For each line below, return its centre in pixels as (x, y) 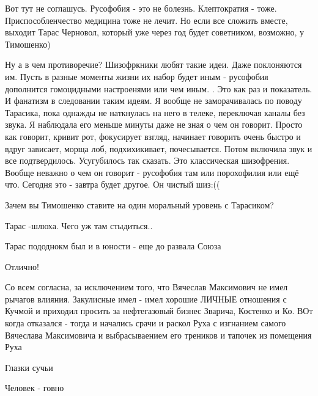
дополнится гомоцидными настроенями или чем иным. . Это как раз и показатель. (159, 88)
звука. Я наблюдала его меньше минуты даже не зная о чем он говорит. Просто (154, 124)
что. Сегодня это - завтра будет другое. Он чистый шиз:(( (113, 184)
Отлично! (22, 266)
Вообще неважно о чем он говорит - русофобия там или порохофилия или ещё (152, 172)
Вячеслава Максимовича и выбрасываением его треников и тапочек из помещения (158, 335)
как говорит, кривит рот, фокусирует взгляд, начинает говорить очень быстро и (153, 136)
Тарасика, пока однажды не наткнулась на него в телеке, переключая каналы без (155, 112)
